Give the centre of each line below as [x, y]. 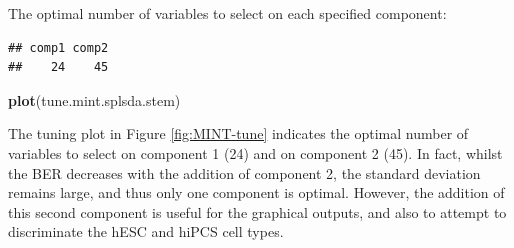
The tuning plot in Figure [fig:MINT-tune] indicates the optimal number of [238, 133]
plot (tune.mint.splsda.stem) [94, 99]
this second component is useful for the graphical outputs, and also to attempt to [257, 211]
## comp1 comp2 [58, 47]
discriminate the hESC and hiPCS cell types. [146, 231]
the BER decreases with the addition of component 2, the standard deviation [244, 172]
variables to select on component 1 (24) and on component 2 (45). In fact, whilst [255, 152]
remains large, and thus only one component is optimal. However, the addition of [256, 192]
